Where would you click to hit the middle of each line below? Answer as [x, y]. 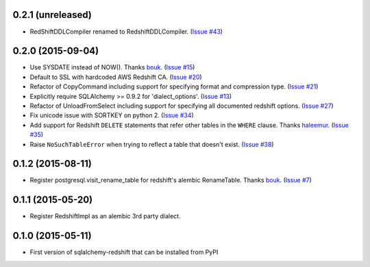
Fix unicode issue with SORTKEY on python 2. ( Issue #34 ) [112, 115]
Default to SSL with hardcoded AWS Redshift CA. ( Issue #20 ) [116, 77]
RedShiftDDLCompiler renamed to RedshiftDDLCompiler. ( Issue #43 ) [126, 32]
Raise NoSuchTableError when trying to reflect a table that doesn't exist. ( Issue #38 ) [152, 144]
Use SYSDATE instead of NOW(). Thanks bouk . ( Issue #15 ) [112, 67]
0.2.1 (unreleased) [52, 15]
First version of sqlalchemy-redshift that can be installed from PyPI [124, 252]
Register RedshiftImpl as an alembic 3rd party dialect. [105, 216]
